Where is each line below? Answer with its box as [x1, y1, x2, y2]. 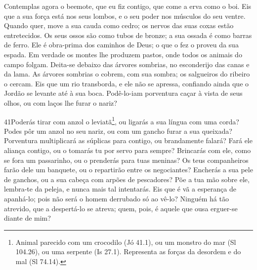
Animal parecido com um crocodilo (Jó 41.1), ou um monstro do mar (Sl [15, 236, 236, 247]
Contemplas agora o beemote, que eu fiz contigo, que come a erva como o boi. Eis [4, 1, 252, 11]
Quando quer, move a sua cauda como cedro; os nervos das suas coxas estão [4, 20, 234, 31]
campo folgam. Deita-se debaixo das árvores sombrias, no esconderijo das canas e [4, 59, 250, 69]
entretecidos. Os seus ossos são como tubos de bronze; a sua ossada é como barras [4, 30, 252, 40]
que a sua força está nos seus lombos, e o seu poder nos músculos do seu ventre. [4, 10, 246, 21]
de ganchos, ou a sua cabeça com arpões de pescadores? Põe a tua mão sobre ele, [4, 174, 250, 184]
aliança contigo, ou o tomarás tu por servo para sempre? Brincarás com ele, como [4, 145, 251, 155]
